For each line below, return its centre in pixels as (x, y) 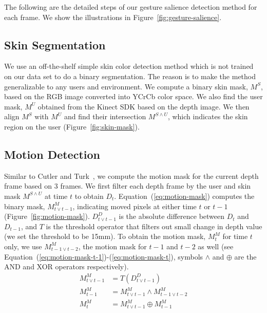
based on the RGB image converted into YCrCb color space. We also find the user (133, 96)
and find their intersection (105, 116)
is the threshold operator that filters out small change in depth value (154, 226)
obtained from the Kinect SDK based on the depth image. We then (144, 106)
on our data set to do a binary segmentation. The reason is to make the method (130, 76)
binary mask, (25, 206)
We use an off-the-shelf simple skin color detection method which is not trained (129, 66)
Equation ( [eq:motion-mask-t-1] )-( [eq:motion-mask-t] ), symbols (104, 256)
